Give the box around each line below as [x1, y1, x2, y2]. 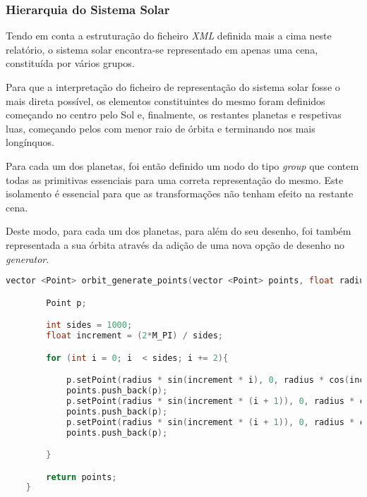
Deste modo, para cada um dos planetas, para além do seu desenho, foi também [6, 223, 351, 238]
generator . [6, 251, 49, 266]
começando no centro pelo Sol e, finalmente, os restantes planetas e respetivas [6, 107, 342, 122]
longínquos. [6, 135, 54, 149]
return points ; [46, 472, 117, 482]
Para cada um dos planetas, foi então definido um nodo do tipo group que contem [6, 158, 359, 173]
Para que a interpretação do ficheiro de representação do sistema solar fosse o [6, 80, 340, 94]
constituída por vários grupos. [6, 56, 135, 70]
